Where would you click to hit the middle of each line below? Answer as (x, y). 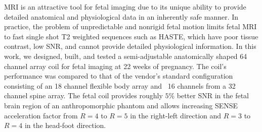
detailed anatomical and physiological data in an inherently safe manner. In (121, 16)
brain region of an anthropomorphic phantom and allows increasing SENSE (121, 105)
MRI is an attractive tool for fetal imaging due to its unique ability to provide (125, 7)
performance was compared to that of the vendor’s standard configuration (119, 76)
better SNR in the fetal (213, 95)
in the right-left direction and (176, 115)
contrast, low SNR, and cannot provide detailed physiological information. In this (130, 46)
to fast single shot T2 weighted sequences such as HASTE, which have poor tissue (131, 36)
